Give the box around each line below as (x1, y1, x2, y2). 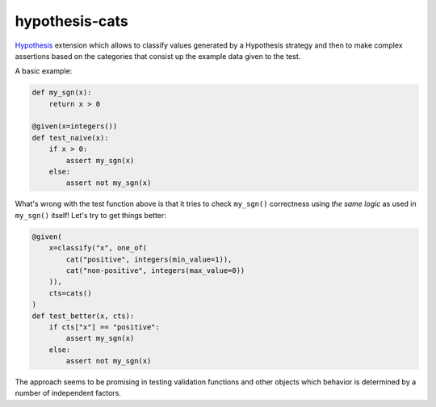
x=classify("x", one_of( (48, 243, 148, 253)
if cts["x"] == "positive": (48, 322, 161, 331)
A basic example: (15, 66, 73, 76)
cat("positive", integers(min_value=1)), (65, 254, 233, 264)
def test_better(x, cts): (31, 311, 135, 321)
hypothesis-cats (15, 12, 128, 30)
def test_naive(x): (31, 133, 109, 142)
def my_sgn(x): (31, 88, 92, 97)
